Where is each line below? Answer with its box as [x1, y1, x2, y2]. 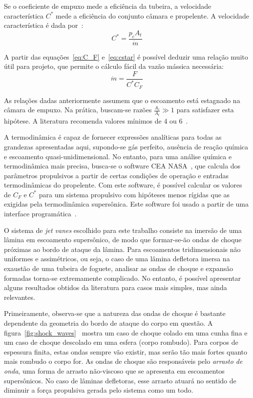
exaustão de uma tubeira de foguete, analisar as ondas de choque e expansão [4, 263, 233, 273]
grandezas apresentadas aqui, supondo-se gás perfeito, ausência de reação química [4, 141, 249, 151]
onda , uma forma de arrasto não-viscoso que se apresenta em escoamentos [4, 365, 225, 376]
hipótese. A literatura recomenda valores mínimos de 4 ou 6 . [4, 115, 188, 126]
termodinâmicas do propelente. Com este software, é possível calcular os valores [4, 180, 242, 190]
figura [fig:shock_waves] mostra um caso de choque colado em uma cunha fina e [4, 327, 248, 337]
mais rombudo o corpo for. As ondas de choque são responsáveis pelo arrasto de [4, 356, 243, 366]
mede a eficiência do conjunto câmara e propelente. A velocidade [56, 10, 250, 21]
